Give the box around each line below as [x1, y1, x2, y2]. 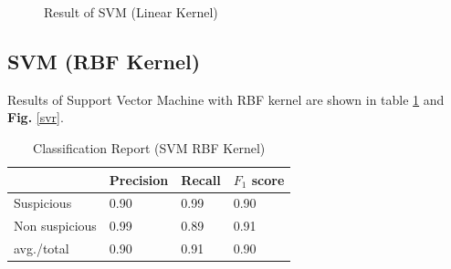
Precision [109, 170, 169, 189]
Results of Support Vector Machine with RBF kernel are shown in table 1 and [7, 89, 445, 109]
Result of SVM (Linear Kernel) [44, 3, 218, 21]
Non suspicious [14, 216, 97, 235]
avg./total [14, 239, 69, 258]
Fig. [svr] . [7, 108, 64, 127]
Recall [181, 170, 221, 189]
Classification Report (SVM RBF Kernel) [33, 138, 266, 157]
